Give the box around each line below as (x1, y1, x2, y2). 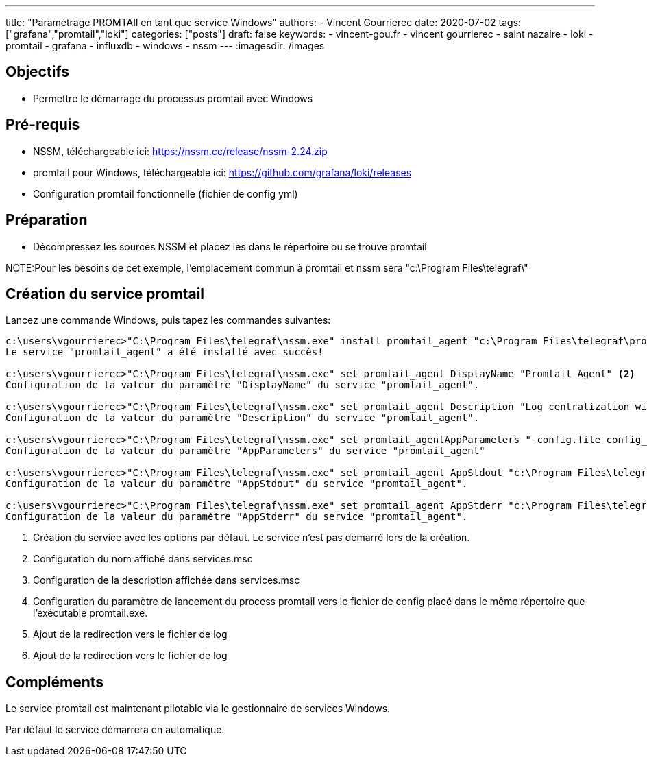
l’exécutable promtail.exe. (33, 607, 148, 619)
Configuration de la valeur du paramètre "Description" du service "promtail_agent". (5, 412, 480, 424)
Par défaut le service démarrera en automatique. (5, 724, 225, 736)
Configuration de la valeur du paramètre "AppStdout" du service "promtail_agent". (5, 478, 468, 490)
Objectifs (5, 63, 70, 81)
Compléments (5, 673, 104, 691)
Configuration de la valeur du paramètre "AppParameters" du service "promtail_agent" (5, 445, 485, 457)
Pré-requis (5, 116, 80, 134)
